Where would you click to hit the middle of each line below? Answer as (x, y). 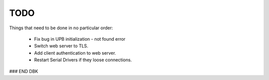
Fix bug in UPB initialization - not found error (80, 39)
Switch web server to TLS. (61, 46)
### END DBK (24, 71)
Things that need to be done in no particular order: (61, 28)
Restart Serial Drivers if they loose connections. (83, 60)
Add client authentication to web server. (75, 53)
